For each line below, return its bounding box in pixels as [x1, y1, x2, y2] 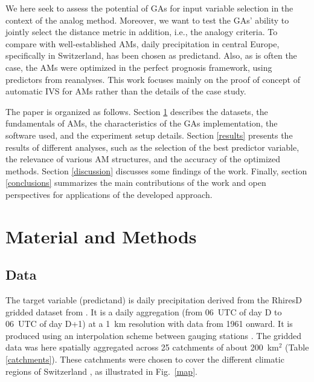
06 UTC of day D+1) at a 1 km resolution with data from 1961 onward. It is [5, 317, 293, 330]
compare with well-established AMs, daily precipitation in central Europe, [5, 37, 280, 50]
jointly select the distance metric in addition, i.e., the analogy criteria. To [5, 25, 278, 38]
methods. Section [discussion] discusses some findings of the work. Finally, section [5, 164, 307, 177]
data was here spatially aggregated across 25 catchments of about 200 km [5, 341, 279, 354]
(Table [285, 341, 309, 354]
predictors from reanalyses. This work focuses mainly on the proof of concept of [5, 73, 300, 85]
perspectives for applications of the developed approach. [5, 188, 213, 200]
